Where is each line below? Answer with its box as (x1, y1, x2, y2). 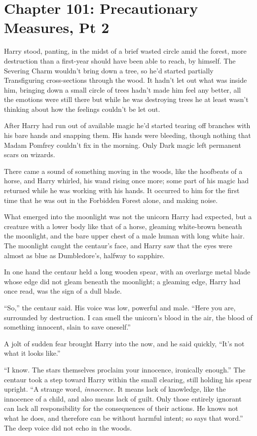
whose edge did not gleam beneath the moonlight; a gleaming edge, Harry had (4, 276, 241, 286)
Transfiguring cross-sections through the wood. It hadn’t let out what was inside (4, 75, 247, 85)
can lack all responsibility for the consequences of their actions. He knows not (4, 403, 238, 413)
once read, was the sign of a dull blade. (4, 286, 122, 296)
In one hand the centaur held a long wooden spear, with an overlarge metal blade (4, 267, 251, 277)
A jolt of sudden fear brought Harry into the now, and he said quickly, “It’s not (4, 338, 245, 348)
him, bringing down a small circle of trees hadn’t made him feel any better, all (4, 84, 241, 95)
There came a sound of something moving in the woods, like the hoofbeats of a (4, 166, 243, 176)
